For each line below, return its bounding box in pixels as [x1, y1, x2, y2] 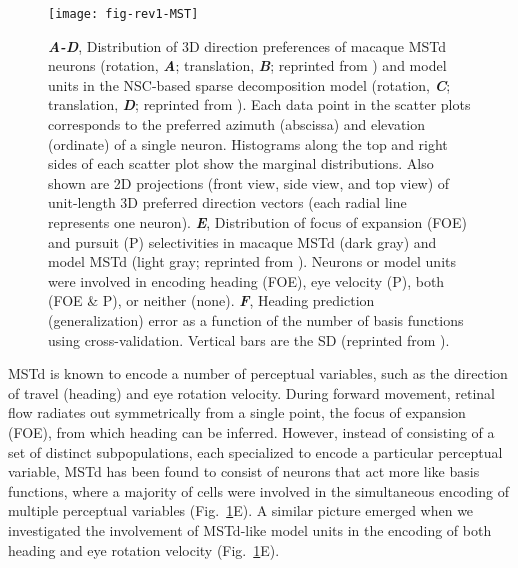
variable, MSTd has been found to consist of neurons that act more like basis [8, 461, 480, 482]
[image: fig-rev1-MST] [48, 7, 199, 21]
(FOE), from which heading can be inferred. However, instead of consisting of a [8, 421, 495, 442]
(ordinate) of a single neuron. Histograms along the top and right [48, 133, 448, 154]
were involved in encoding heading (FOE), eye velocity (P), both [48, 270, 445, 291]
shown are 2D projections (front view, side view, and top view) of [48, 172, 450, 193]
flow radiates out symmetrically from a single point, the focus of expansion [8, 402, 466, 423]
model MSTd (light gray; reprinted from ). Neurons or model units [48, 251, 457, 272]
